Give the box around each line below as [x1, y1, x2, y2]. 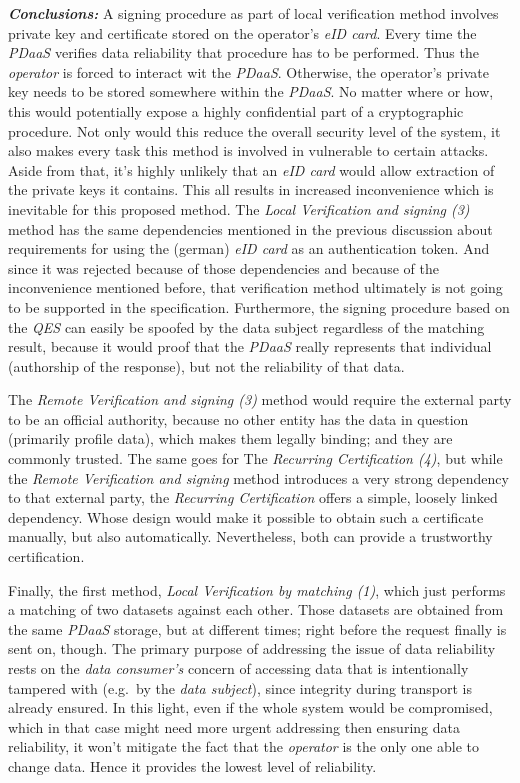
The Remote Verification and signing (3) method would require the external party [8, 389, 512, 410]
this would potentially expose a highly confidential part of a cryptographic [8, 100, 464, 121]
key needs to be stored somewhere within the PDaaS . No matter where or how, [8, 81, 494, 102]
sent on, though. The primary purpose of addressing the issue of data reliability [8, 638, 496, 659]
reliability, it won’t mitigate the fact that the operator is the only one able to [8, 736, 479, 757]
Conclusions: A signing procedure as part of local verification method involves [8, 3, 499, 23]
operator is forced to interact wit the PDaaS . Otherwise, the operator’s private [8, 61, 489, 82]
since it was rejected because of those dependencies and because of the [8, 257, 439, 278]
